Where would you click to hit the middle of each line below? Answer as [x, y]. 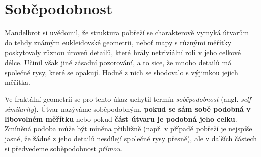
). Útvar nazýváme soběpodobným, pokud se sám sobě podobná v [142, 109]
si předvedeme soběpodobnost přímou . [63, 148]
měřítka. [17, 82]
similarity [19, 109]
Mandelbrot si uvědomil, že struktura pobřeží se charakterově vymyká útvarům [127, 33]
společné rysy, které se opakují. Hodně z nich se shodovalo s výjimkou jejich [121, 72]
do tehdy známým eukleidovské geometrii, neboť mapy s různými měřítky [118, 42]
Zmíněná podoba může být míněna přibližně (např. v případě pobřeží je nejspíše [128, 128]
